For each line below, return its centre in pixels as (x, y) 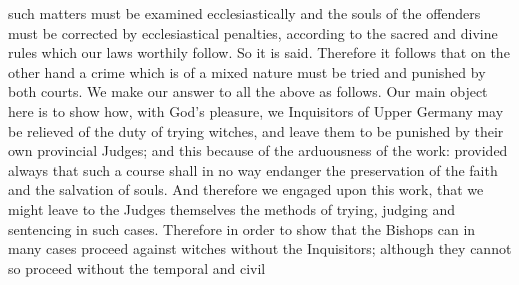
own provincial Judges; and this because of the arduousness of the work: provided (258, 150)
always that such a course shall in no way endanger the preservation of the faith (253, 169)
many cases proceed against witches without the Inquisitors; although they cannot (260, 248)
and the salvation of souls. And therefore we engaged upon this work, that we (246, 189)
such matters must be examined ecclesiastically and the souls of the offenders (244, 13)
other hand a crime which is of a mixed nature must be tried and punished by (247, 71)
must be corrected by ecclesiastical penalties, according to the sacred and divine (253, 32)
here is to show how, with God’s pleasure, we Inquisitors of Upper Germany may (256, 110)
